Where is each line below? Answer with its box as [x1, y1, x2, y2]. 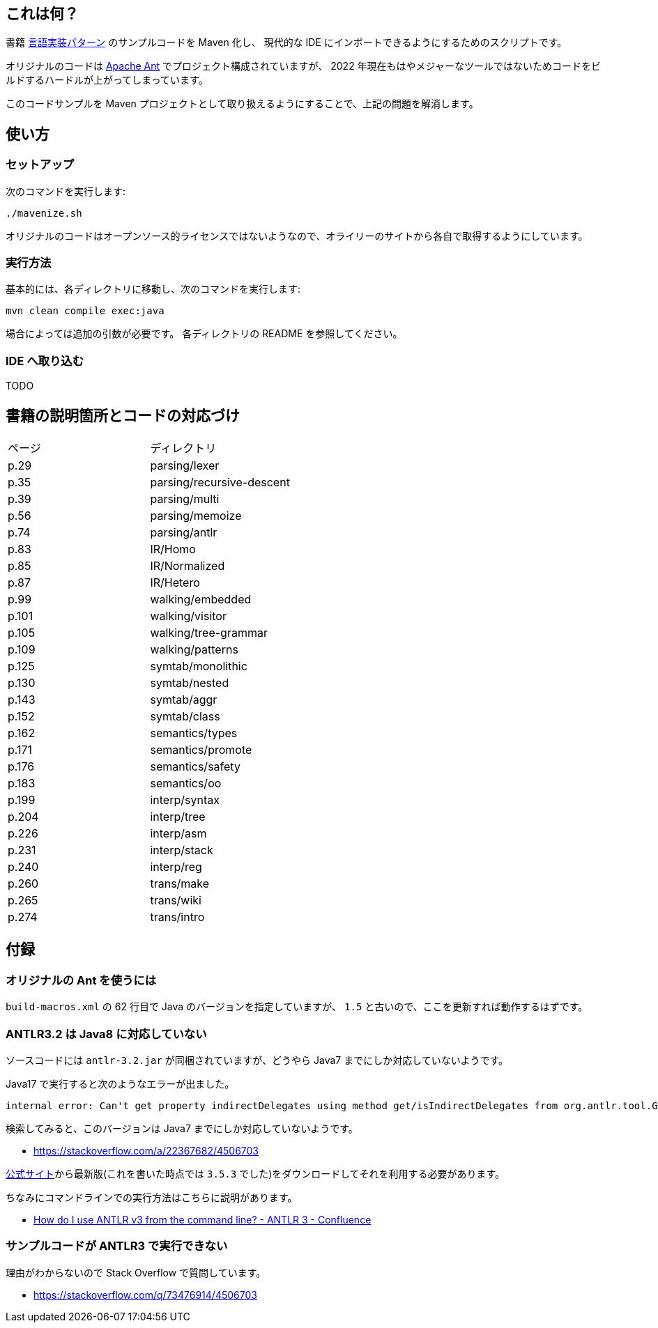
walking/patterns [150, 642, 238, 656]
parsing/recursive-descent [150, 474, 290, 489]
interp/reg [150, 859, 202, 874]
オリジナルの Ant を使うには [6, 973, 157, 987]
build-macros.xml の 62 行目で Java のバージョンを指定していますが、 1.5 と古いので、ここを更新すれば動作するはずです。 [6, 1001, 588, 1013]
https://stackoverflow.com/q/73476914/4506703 [33, 1288, 257, 1301]
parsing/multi [150, 491, 220, 506]
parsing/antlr [150, 525, 217, 539]
